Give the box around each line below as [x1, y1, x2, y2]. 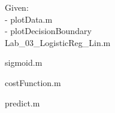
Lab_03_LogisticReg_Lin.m [5, 36, 111, 48]
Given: [5, 1, 29, 13]
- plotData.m [5, 13, 53, 25]
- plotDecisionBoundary [5, 25, 92, 37]
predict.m [5, 96, 40, 109]
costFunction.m [5, 76, 61, 88]
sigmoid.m [5, 56, 43, 69]
